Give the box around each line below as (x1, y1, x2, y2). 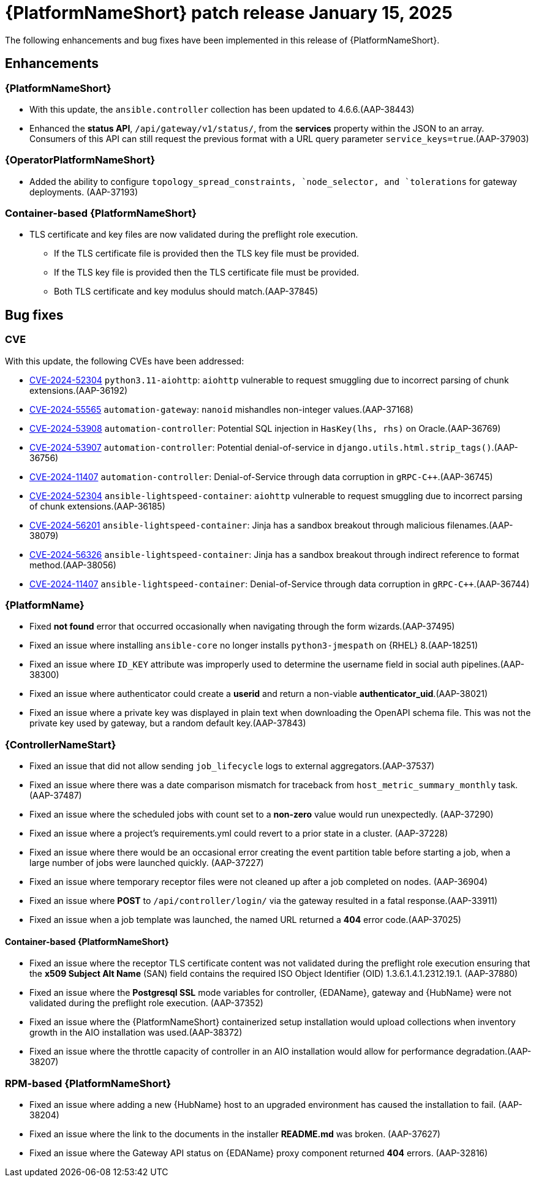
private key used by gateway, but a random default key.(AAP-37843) (29, 718, 306, 729)
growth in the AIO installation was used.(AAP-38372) (29, 1027, 243, 1038)
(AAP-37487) (29, 790, 82, 801)
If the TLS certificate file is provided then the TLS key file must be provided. (54, 248, 360, 259)
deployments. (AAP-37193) (29, 186, 138, 197)
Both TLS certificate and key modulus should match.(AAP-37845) (54, 286, 318, 297)
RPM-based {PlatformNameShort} (5, 1077, 172, 1090)
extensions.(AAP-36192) (29, 385, 128, 396)
